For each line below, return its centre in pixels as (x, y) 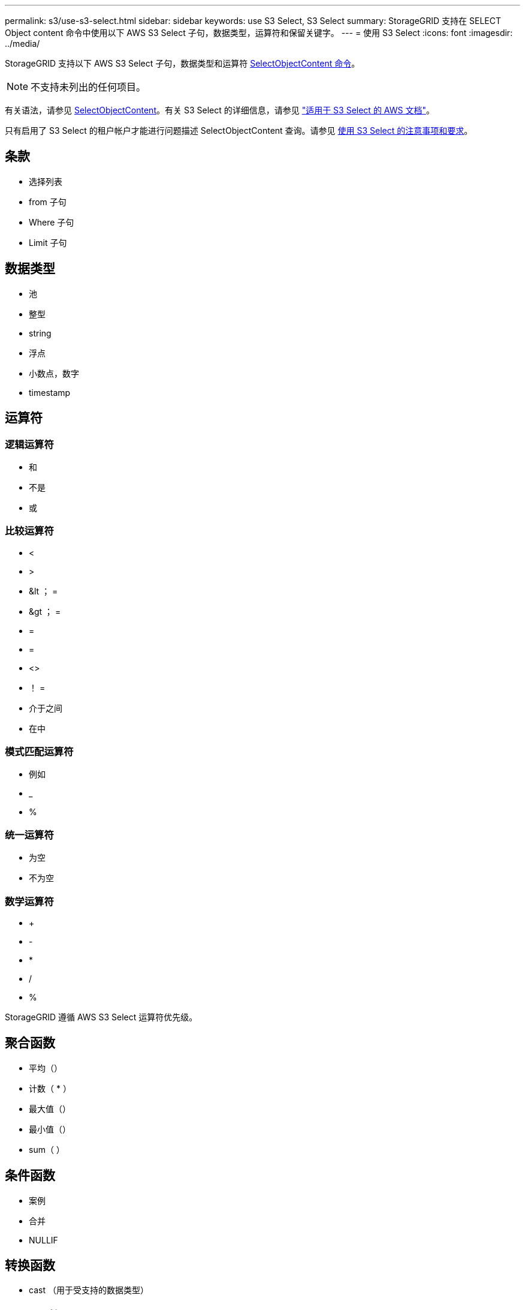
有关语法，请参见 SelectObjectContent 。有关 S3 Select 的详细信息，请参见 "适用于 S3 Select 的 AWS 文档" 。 (220, 110)
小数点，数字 (54, 373)
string (40, 333)
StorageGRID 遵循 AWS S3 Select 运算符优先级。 (101, 1017)
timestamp (50, 392)
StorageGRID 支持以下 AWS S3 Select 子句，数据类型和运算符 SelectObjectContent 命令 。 (182, 63)
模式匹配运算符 (39, 752)
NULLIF (43, 1240)
